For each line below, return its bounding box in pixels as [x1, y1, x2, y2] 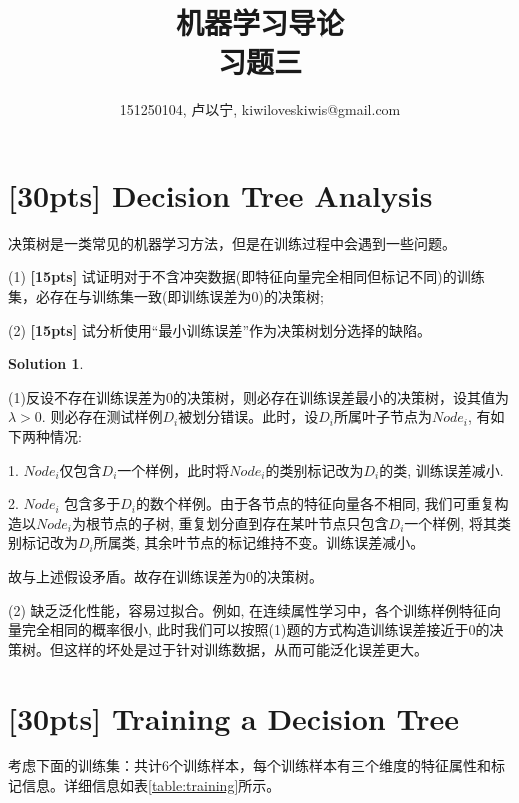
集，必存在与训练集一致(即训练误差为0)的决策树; [8, 286, 324, 307]
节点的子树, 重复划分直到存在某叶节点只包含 [100, 512, 389, 533]
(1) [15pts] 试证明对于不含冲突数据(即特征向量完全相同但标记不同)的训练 [8, 266, 485, 287]
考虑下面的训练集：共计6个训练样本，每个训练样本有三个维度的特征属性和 [8, 755, 491, 776]
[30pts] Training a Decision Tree [8, 697, 459, 738]
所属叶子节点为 [333, 406, 432, 427]
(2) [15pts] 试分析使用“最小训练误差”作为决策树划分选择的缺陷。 [8, 319, 432, 340]
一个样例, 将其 [404, 512, 497, 533]
